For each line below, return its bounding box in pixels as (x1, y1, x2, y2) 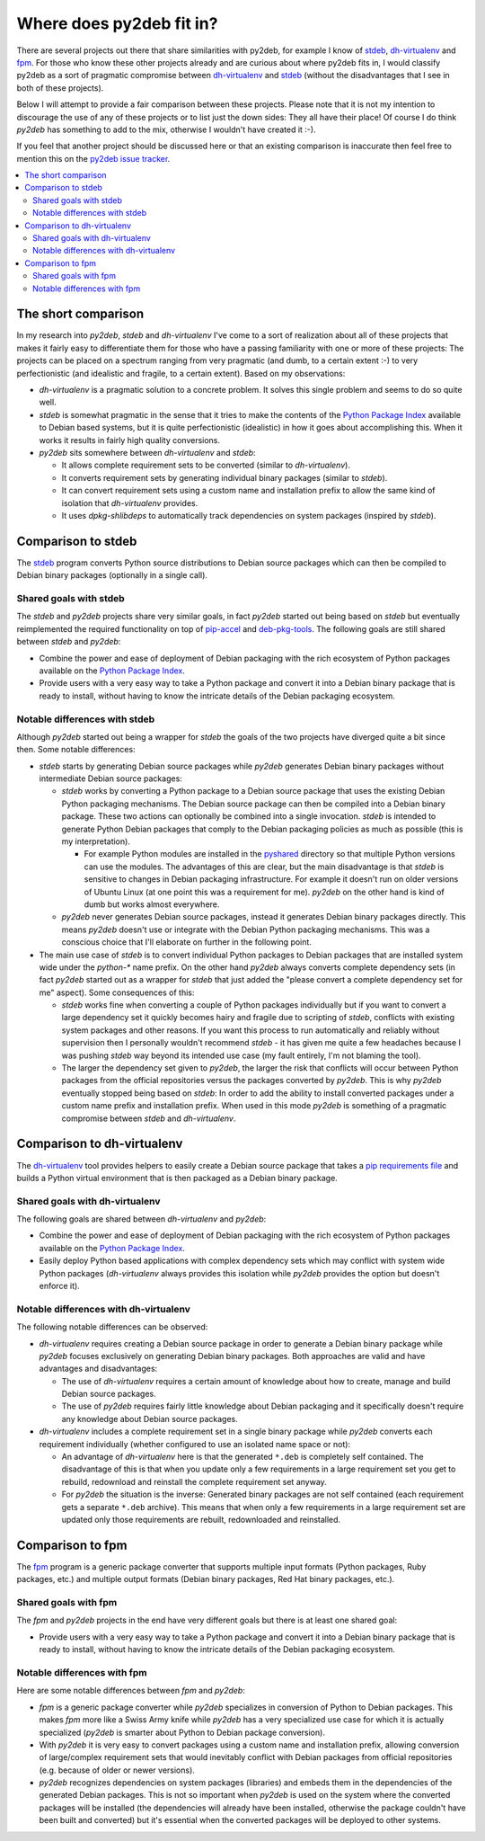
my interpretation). (61, 836, 130, 847)
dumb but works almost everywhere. (84, 899, 220, 910)
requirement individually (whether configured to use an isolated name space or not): (39, 1438, 350, 1449)
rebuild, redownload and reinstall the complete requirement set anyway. (61, 1476, 327, 1487)
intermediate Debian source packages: (39, 773, 183, 784)
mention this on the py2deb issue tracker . (16, 153, 171, 164)
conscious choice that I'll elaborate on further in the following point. (61, 937, 312, 947)
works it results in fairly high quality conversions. (39, 434, 220, 445)
